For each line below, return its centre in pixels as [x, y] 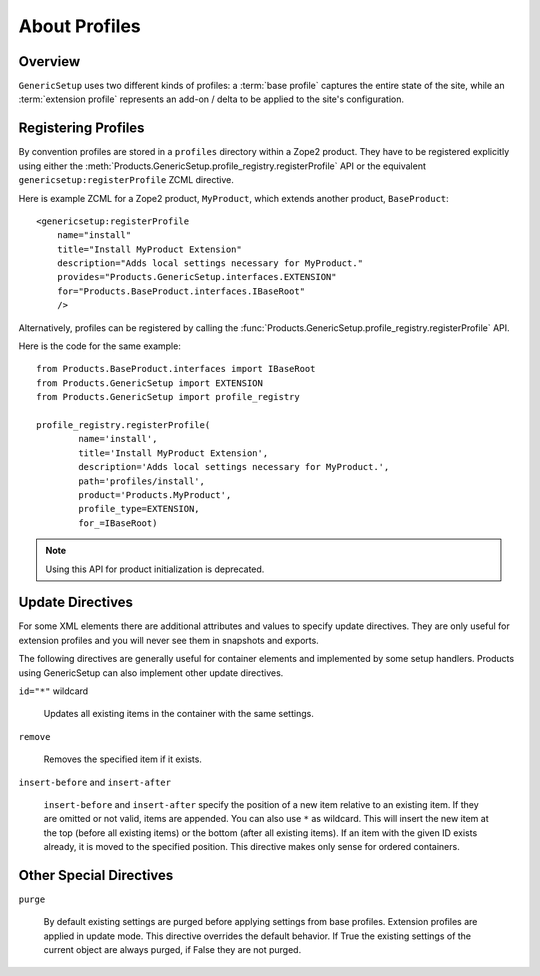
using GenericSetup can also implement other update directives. [151, 672]
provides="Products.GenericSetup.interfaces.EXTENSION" [196, 277]
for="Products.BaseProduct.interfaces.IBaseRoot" [180, 291]
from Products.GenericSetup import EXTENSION [150, 383]
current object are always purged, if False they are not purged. [172, 950]
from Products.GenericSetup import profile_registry [168, 397]
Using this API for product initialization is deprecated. [155, 569]
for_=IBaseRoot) [118, 523]
